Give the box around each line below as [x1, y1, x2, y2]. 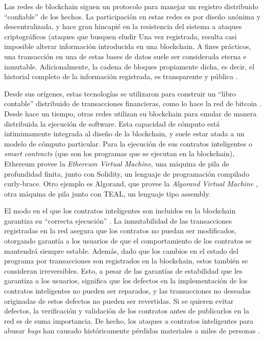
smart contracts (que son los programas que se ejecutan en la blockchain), [4, 148, 235, 159]
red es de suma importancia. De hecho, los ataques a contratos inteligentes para [4, 315, 254, 326]
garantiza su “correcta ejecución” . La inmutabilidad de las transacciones [4, 215, 232, 226]
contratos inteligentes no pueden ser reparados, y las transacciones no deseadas [4, 285, 251, 296]
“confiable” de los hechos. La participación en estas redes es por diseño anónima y [4, 11, 261, 21]
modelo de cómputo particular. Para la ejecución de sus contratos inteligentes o [4, 138, 252, 149]
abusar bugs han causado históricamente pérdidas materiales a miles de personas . [4, 325, 260, 336]
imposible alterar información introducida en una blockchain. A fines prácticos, [4, 41, 251, 52]
